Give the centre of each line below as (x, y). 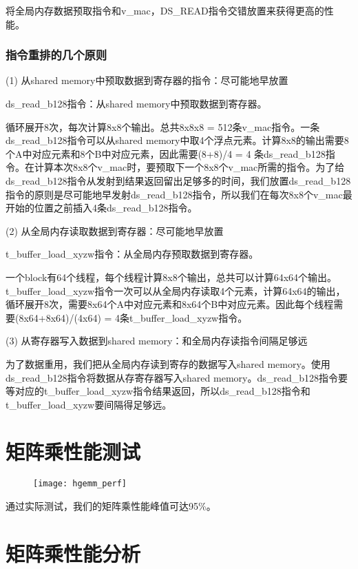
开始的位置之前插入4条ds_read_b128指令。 (102, 208)
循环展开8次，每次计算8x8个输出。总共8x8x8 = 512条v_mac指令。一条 (163, 126)
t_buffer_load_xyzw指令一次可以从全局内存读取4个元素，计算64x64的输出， (176, 290)
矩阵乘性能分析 (73, 553)
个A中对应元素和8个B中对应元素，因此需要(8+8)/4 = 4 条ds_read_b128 (166, 153)
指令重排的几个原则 (56, 55)
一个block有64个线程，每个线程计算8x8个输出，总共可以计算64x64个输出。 (171, 277)
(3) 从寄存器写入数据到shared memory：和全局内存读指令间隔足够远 (157, 341)
